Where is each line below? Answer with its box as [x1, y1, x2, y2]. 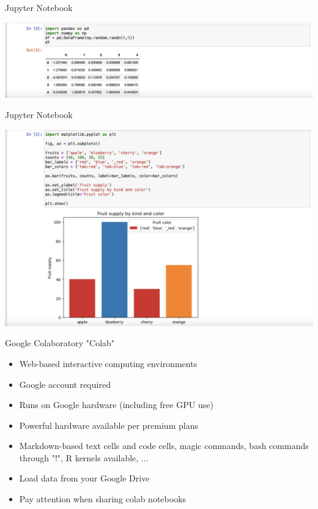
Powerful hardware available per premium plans [19, 418, 198, 431]
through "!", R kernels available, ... [19, 451, 149, 464]
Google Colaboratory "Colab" [5, 336, 115, 349]
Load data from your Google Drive [19, 472, 150, 485]
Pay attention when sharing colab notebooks [19, 492, 187, 505]
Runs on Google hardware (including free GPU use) [19, 398, 213, 411]
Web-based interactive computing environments [19, 357, 198, 370]
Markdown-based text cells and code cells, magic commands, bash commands [19, 439, 309, 452]
